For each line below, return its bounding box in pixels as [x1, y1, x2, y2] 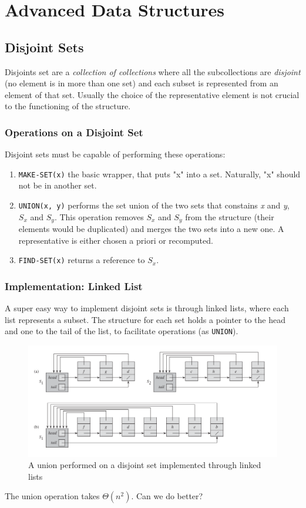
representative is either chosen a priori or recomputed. [18, 234, 213, 246]
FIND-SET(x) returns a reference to [18, 254, 145, 266]
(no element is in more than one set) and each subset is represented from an [5, 77, 278, 89]
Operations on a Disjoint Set [5, 125, 143, 139]
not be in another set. [18, 179, 97, 191]
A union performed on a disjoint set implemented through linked [28, 459, 261, 471]
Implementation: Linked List [5, 278, 143, 293]
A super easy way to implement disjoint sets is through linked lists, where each [5, 302, 289, 314]
